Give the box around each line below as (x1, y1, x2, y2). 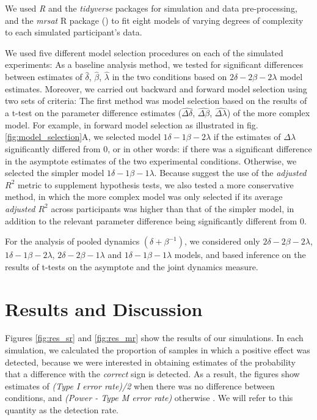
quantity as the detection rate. (5, 403, 119, 416)
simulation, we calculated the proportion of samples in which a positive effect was (5, 344, 310, 356)
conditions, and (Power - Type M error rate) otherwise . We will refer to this (5, 391, 293, 404)
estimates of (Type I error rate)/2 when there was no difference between (5, 379, 275, 392)
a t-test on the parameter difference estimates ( (5, 106, 182, 119)
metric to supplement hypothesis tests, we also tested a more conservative (17, 178, 294, 191)
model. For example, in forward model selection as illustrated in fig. (5, 118, 258, 131)
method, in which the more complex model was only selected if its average (5, 190, 283, 203)
